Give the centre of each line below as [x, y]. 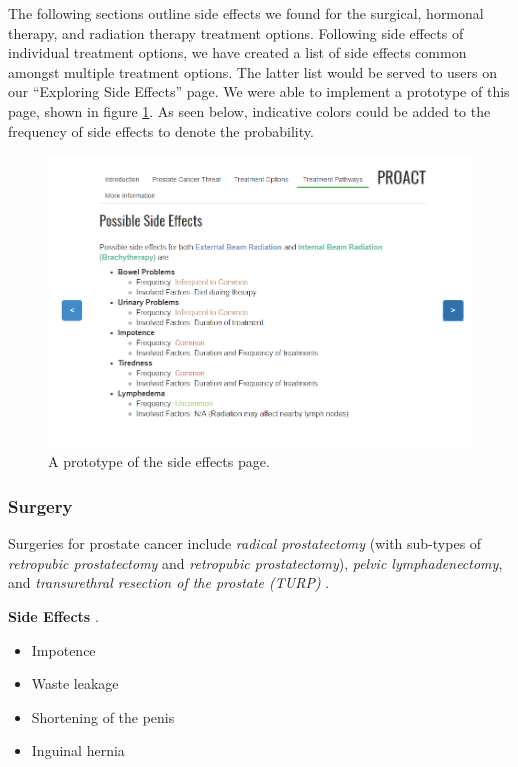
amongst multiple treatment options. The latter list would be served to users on [253, 71]
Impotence [63, 649]
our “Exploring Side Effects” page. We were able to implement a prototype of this [259, 91]
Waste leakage [75, 683]
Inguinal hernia [78, 750]
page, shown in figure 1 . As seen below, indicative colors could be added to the [249, 110]
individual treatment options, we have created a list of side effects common [237, 52]
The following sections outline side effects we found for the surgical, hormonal [246, 13]
